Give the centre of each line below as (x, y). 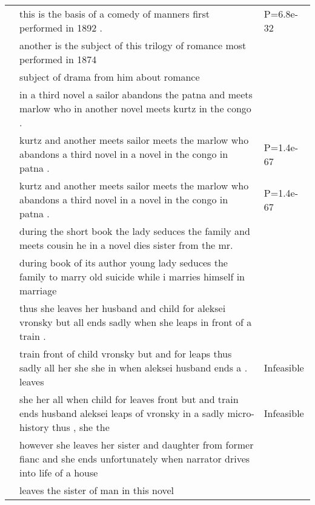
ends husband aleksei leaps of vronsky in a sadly (122, 413)
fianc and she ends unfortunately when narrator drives (135, 459)
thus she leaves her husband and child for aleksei (123, 308)
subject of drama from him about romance (110, 77)
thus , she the (81, 427)
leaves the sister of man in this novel (97, 490)
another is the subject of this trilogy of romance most (133, 45)
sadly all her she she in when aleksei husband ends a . (134, 368)
